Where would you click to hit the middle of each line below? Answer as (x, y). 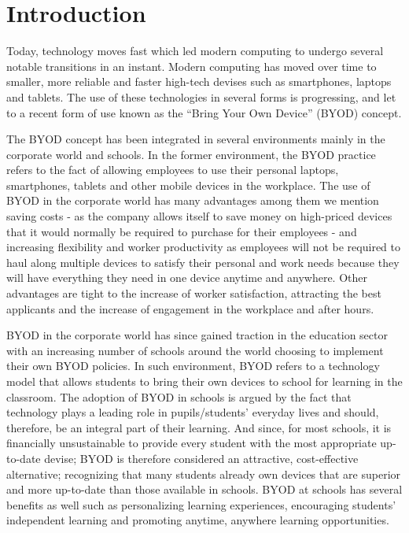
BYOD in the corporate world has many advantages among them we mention (193, 200)
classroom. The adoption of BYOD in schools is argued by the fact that (179, 396)
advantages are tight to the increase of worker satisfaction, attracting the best (194, 293)
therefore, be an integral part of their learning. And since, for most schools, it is (199, 427)
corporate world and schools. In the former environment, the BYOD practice (191, 154)
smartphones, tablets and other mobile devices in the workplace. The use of (188, 185)
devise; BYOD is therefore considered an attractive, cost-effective (201, 458)
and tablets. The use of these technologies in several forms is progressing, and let (201, 96)
